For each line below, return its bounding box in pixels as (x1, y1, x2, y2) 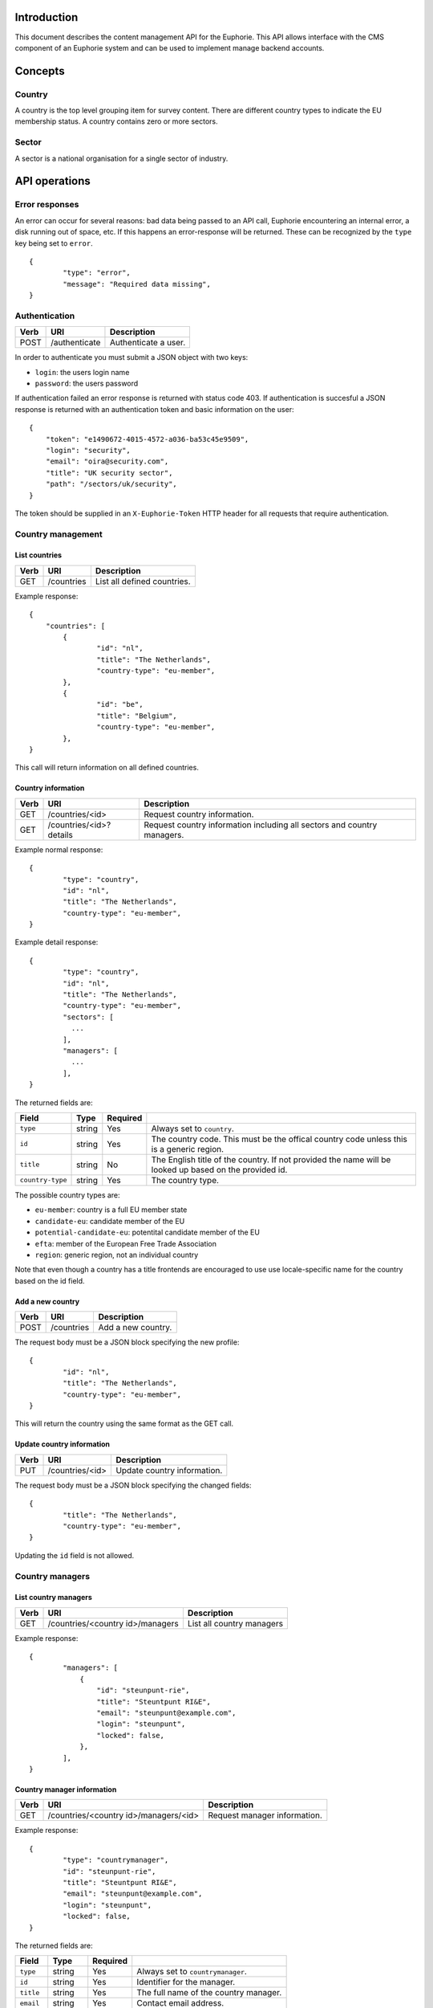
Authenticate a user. (109, 337, 186, 349)
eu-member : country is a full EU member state (34, 1205, 188, 1214)
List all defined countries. (95, 575, 192, 586)
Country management (14, 529, 103, 540)
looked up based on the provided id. (151, 1164, 288, 1175)
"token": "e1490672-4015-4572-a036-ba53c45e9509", (45, 435, 249, 443)
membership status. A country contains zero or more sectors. (14, 116, 218, 126)
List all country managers (187, 1618, 284, 1629)
